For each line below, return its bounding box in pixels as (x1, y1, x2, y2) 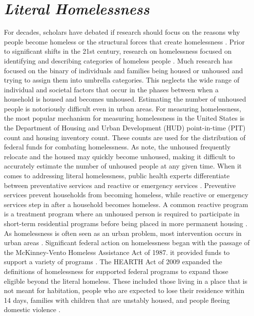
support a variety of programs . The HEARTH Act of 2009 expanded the (4, 256, 222, 267)
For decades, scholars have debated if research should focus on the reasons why (4, 27, 240, 37)
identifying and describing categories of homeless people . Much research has (4, 55, 233, 65)
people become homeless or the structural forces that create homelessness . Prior (4, 36, 245, 46)
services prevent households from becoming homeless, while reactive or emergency (4, 190, 249, 200)
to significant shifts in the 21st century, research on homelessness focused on (4, 46, 232, 56)
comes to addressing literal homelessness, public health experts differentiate (4, 170, 230, 181)
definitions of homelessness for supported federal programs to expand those (4, 266, 229, 276)
